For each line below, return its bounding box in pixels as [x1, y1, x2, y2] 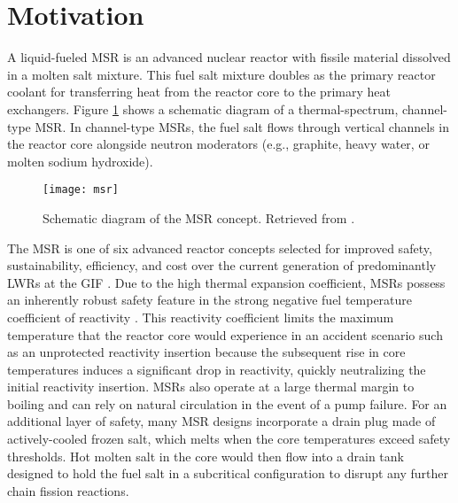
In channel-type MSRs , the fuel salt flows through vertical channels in [69, 117, 449, 135]
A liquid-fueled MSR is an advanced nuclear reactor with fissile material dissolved [7, 48, 451, 66]
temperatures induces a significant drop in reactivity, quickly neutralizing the [7, 360, 426, 378]
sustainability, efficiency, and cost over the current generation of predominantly [7, 256, 437, 275]
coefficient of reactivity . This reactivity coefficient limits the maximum [7, 307, 394, 326]
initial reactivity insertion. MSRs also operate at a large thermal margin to [7, 377, 415, 396]
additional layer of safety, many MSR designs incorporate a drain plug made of [7, 412, 436, 430]
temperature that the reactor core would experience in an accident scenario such [7, 325, 443, 344]
